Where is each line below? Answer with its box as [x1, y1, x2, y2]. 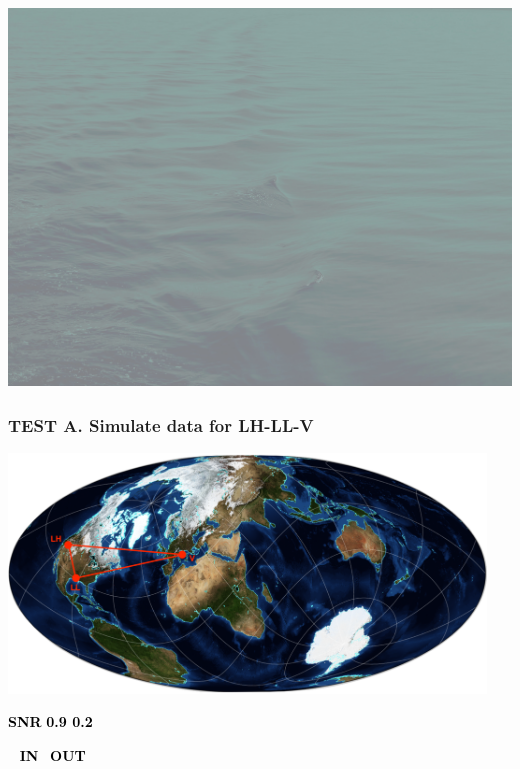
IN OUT [19, 745, 86, 766]
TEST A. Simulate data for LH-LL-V [8, 412, 314, 437]
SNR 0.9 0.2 [8, 711, 93, 732]
